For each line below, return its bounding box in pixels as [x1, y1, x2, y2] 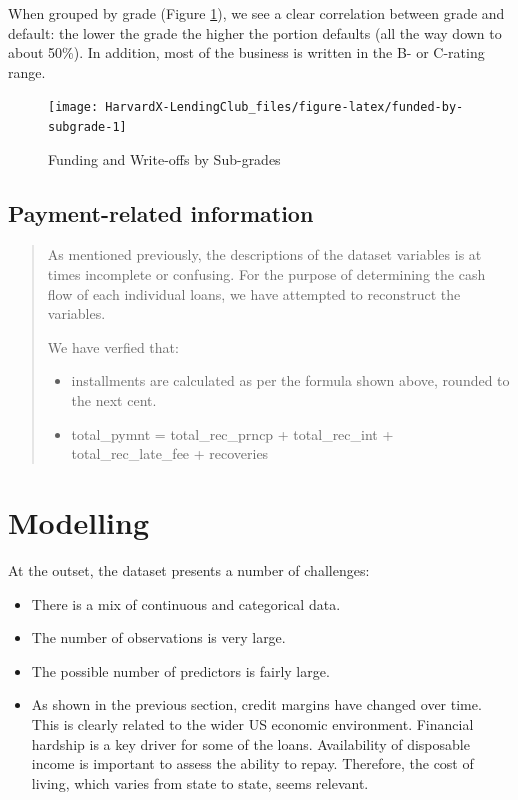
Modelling [8, 502, 150, 543]
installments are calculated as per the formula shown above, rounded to [71, 370, 510, 391]
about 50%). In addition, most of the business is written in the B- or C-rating [8, 42, 485, 63]
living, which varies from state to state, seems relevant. [31, 772, 369, 793]
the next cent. [71, 390, 157, 411]
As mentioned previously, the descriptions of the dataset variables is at [47, 244, 482, 265]
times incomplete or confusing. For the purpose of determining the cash [47, 264, 486, 285]
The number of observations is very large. [31, 627, 286, 648]
